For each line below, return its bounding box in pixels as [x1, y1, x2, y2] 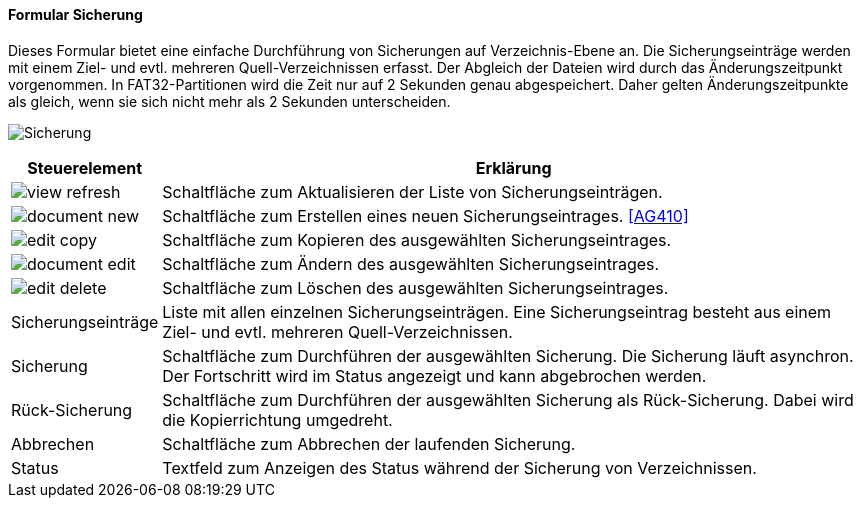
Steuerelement [27, 157, 142, 178]
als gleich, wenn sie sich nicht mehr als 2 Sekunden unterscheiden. [8, 92, 451, 110]
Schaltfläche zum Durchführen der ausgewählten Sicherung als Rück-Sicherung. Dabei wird [162, 389, 854, 410]
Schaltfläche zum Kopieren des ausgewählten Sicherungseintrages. [162, 229, 672, 250]
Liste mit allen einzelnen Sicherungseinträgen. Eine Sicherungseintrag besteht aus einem [162, 301, 832, 322]
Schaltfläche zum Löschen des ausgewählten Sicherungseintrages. [162, 277, 669, 298]
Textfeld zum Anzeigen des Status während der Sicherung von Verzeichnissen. [162, 457, 757, 478]
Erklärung [475, 157, 552, 178]
